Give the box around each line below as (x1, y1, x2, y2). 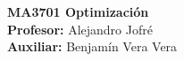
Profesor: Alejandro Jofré (7, 19, 153, 38)
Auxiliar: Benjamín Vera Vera (7, 37, 178, 56)
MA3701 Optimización (7, 3, 149, 20)
